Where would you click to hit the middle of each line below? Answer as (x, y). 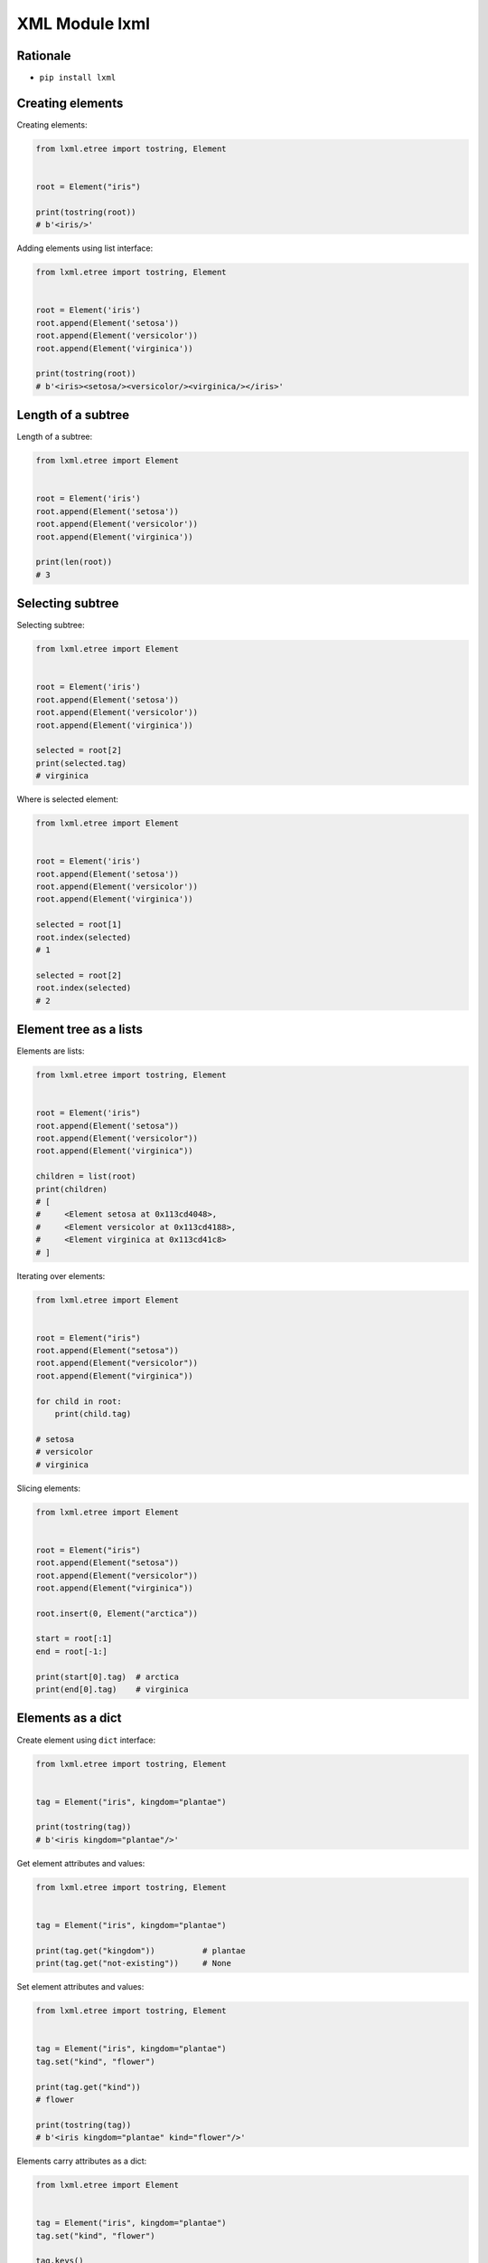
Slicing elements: (49, 1488)
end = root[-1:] (72, 1651)
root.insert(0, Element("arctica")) (117, 1613)
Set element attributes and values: (80, 1987)
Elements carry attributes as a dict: (82, 2161)
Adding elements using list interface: (85, 248)
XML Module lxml (84, 24)
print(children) (72, 1189)
